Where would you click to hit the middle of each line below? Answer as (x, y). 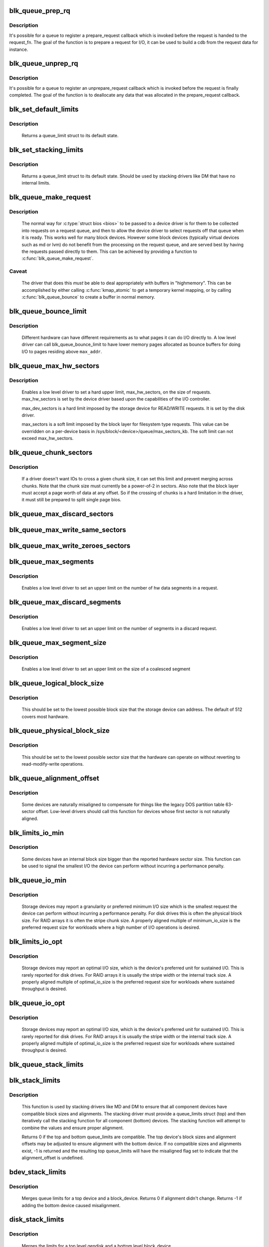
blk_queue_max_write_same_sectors (68, 530)
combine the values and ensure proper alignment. (73, 1128)
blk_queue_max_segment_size (58, 643)
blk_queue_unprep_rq (44, 64)
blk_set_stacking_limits (46, 150)
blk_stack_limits (35, 1081)
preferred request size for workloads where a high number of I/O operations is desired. (111, 927)
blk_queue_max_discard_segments (65, 602)
